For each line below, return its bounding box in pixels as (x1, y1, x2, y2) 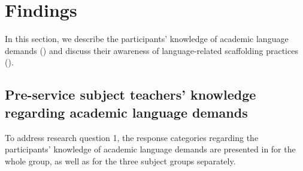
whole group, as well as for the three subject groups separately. (5, 154, 236, 167)
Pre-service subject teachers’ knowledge (5, 85, 256, 104)
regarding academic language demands (5, 103, 248, 121)
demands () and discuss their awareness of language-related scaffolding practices (5, 44, 298, 56)
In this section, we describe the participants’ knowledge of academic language (5, 32, 289, 45)
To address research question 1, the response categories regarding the (5, 131, 259, 143)
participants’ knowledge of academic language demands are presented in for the (5, 143, 296, 155)
